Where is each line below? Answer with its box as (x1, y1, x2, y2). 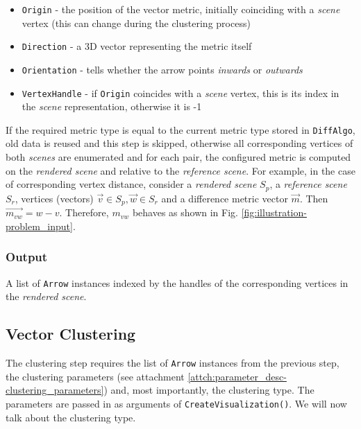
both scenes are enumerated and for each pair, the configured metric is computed (6, 150, 351, 164)
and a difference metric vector (161, 191, 288, 205)
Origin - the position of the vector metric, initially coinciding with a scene (22, 2, 340, 16)
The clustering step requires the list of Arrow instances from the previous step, (6, 356, 339, 370)
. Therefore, (59, 205, 109, 220)
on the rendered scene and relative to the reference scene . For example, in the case (6, 163, 355, 177)
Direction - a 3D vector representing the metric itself (22, 39, 252, 53)
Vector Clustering (6, 323, 136, 344)
